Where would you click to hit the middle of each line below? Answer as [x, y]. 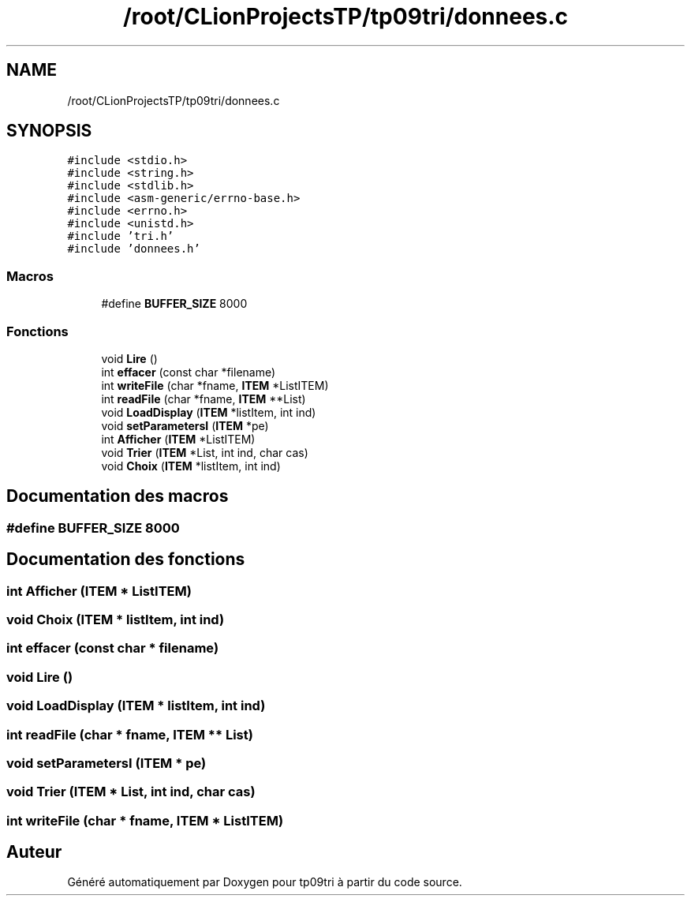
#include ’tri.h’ [121, 236]
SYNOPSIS [49, 131]
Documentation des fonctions [126, 560]
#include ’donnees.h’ [134, 249]
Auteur [34, 852]
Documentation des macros [118, 496]
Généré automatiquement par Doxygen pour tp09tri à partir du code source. [265, 882]
